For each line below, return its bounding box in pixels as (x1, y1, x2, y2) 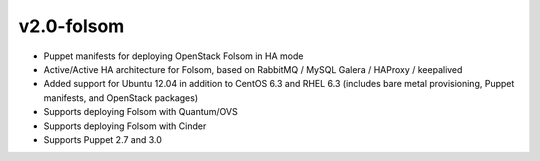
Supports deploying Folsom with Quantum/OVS (43, 106, 239, 118)
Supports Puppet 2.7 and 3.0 (43, 133, 162, 145)
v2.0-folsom (18, 15, 125, 37)
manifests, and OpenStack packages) (43, 91, 199, 104)
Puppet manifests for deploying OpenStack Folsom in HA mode (43, 50, 304, 62)
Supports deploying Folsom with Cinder (43, 120, 207, 132)
